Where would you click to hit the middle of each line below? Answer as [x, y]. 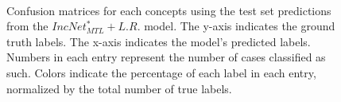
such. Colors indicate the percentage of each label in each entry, [161, 72]
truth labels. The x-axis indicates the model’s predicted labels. [159, 41]
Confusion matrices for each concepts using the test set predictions [169, 10]
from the [27, 26]
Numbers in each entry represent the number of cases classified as [166, 57]
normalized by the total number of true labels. [119, 88]
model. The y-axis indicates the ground [240, 26]
